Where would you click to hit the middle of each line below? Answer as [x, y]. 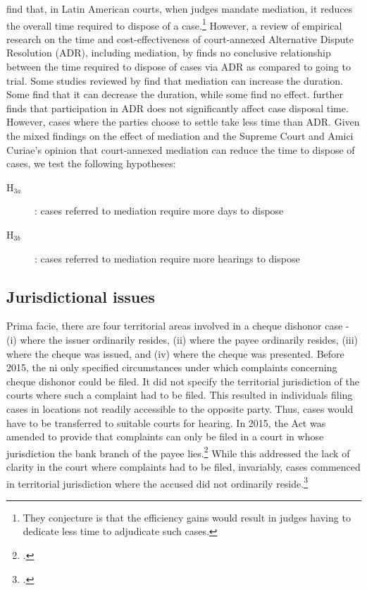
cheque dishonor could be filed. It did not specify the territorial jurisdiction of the [183, 381]
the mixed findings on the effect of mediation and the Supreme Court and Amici [180, 136]
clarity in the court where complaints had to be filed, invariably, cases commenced [183, 466]
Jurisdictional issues [81, 296]
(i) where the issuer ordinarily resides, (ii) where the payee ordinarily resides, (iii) [182, 339]
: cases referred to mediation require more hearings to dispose [167, 258]
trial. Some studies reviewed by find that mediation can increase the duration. [175, 80]
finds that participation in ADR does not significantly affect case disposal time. [178, 108]
